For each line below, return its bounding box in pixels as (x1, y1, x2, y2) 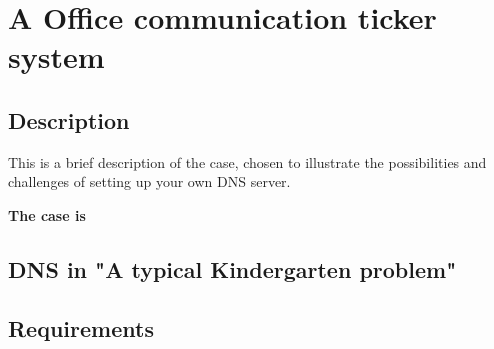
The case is (8, 204, 86, 225)
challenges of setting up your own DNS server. (8, 171, 291, 192)
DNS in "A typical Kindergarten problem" (8, 253, 457, 284)
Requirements (8, 312, 154, 343)
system (8, 36, 105, 77)
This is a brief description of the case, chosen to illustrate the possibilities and (8, 151, 487, 172)
